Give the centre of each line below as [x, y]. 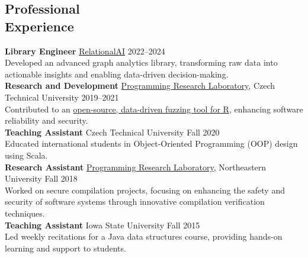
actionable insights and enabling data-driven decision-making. [117, 74]
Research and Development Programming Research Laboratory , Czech [140, 86]
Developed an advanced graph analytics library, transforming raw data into [141, 62]
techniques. [25, 213]
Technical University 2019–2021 [62, 97]
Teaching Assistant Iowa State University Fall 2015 [102, 225]
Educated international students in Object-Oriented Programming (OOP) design [151, 143]
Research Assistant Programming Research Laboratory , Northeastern [136, 167]
